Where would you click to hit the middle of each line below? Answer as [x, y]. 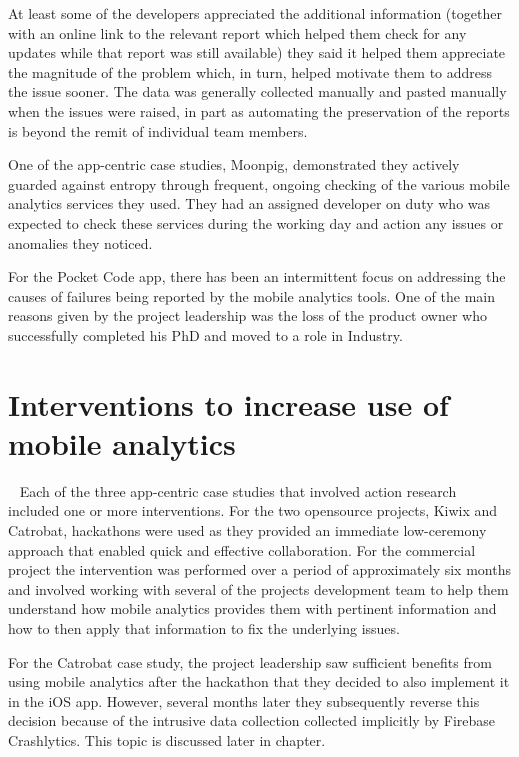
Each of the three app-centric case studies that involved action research [238, 490]
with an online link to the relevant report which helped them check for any [237, 32]
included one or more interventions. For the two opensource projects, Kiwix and [253, 510]
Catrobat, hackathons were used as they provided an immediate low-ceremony [247, 530]
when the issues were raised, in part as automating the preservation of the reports [259, 110]
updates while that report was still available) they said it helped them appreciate [257, 52]
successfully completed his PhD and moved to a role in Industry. [205, 334]
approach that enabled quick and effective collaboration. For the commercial [242, 549]
